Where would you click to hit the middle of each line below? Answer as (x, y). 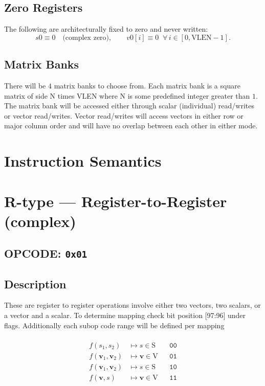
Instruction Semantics (83, 161)
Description (35, 283)
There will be (25, 85)
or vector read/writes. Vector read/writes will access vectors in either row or (124, 115)
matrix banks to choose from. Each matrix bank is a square (147, 85)
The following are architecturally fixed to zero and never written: (106, 29)
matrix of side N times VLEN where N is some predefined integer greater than (127, 95)
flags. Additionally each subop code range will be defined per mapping (114, 325)
